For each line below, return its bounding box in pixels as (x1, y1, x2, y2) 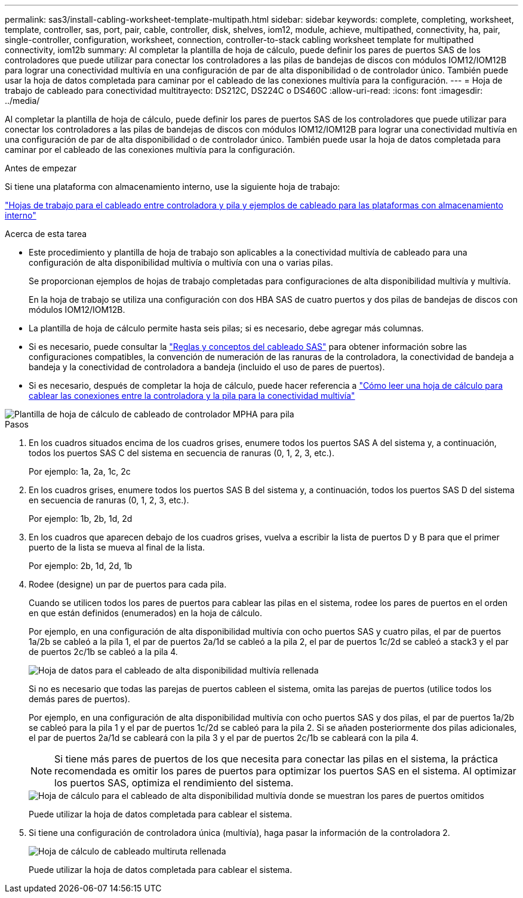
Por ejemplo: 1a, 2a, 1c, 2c (29, 466, 131, 476)
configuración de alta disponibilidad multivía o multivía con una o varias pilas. (29, 257, 333, 267)
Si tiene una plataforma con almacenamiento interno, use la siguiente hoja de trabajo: (5, 182, 340, 192)
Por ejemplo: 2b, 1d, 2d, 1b (29, 561, 133, 571)
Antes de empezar (5, 163, 77, 173)
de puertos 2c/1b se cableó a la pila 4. (29, 647, 178, 657)
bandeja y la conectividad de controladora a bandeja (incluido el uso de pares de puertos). (29, 362, 385, 372)
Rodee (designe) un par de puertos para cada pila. (29, 579, 227, 589)
